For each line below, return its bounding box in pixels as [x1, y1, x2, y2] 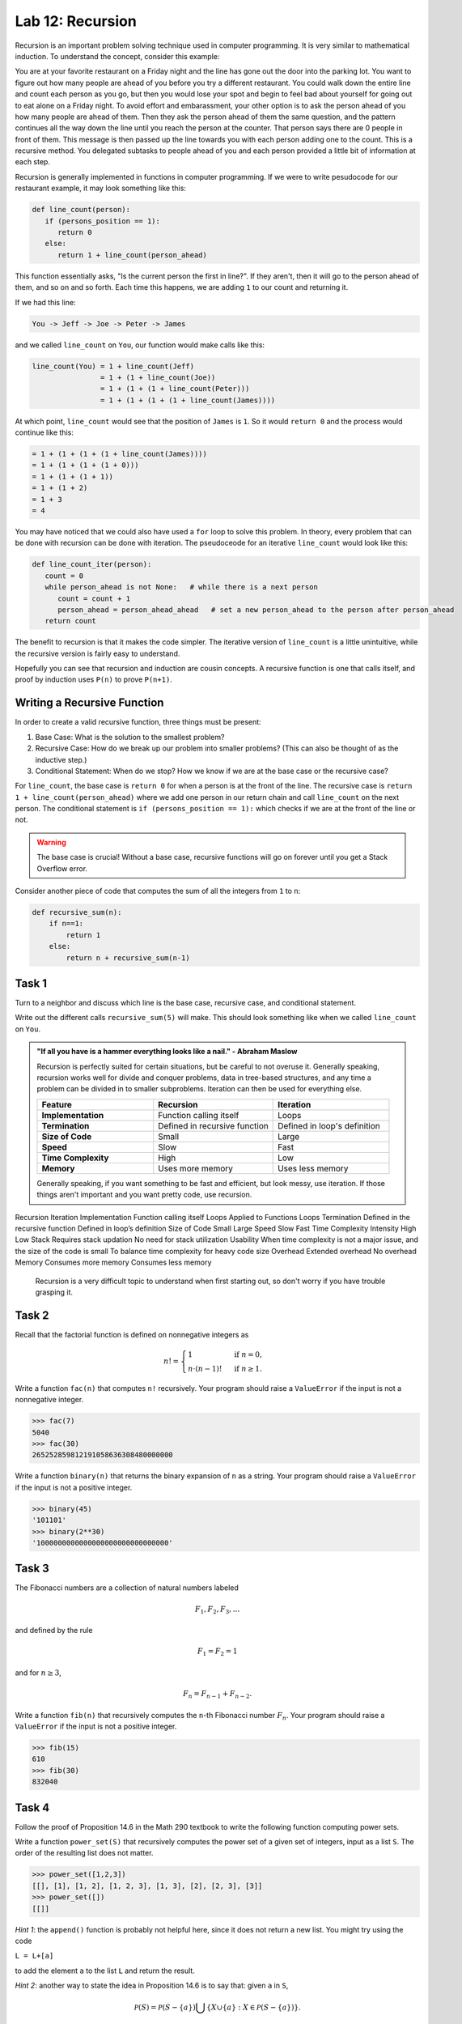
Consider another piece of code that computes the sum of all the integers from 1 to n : [15, 887, 301, 896]
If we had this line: [15, 297, 76, 307]
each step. [15, 157, 50, 167]
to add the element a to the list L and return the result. [15, 1966, 196, 1975]
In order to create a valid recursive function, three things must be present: [15, 717, 262, 727]
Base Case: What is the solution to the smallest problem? [35, 732, 225, 742]
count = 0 [45, 571, 84, 580]
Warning [36, 837, 66, 847]
